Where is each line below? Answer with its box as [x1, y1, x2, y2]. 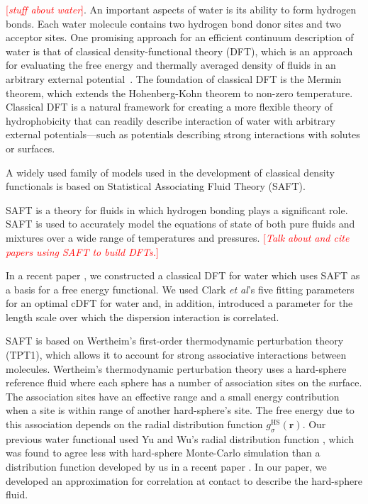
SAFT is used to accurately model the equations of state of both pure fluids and [6, 216, 355, 231]
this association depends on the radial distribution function [6, 417, 263, 432]
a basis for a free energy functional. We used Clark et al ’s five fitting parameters [6, 281, 355, 296]
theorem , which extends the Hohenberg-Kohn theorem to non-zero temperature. [6, 85, 353, 100]
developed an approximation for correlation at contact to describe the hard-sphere [6, 473, 362, 488]
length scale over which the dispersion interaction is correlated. [6, 309, 279, 324]
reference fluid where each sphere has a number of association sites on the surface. [6, 375, 362, 390]
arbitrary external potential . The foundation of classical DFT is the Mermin [6, 71, 342, 86]
